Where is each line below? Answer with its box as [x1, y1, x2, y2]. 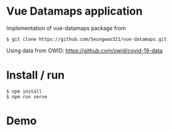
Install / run [6, 68, 65, 82]
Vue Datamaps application [6, 4, 143, 18]
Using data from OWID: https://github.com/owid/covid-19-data [6, 47, 163, 54]
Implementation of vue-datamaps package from [6, 24, 126, 32]
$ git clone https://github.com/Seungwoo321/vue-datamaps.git [6, 36, 167, 42]
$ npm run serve [6, 93, 47, 100]
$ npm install [6, 88, 42, 94]
